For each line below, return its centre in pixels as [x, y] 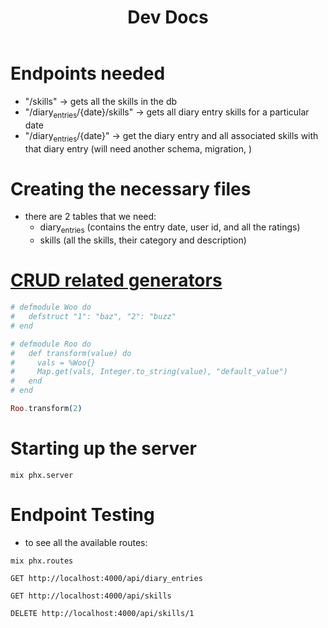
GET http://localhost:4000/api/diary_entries [106, 578]
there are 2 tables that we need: [90, 217]
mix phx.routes [42, 561]
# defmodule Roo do [51, 344]
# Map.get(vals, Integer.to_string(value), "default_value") [149, 372]
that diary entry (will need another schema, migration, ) [138, 148]
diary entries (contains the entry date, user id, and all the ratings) [170, 228]
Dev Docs [168, 17]
